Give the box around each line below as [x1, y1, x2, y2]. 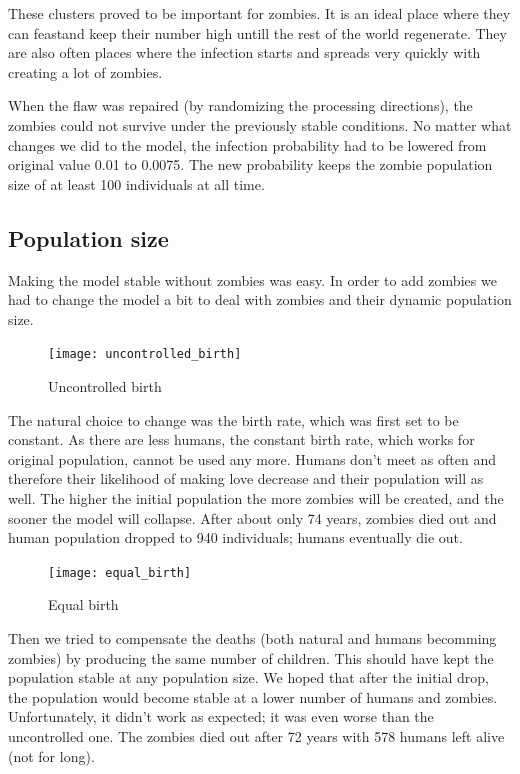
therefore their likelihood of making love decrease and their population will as [8, 468, 484, 489]
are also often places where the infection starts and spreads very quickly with [8, 42, 481, 63]
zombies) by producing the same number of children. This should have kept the [8, 647, 494, 668]
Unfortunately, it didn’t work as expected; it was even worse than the [8, 706, 434, 727]
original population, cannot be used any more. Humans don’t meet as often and [8, 448, 497, 469]
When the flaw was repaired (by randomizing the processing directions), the [8, 95, 473, 116]
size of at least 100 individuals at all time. [8, 173, 265, 194]
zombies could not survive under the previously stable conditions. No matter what [8, 114, 512, 135]
